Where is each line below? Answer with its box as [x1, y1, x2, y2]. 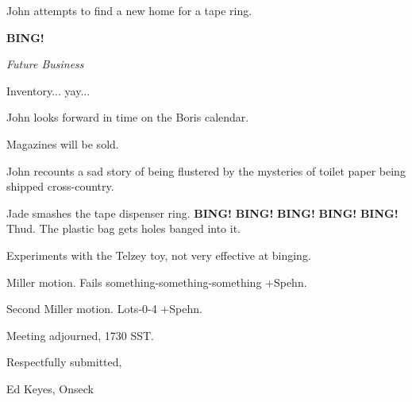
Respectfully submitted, [6, 354, 122, 370]
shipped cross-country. [6, 178, 114, 195]
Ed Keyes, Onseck [6, 380, 94, 396]
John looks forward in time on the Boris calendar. [6, 109, 249, 126]
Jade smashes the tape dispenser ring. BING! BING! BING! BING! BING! [6, 204, 399, 221]
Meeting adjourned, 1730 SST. [6, 327, 154, 343]
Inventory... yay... [6, 82, 90, 99]
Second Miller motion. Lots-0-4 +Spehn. [6, 300, 202, 317]
